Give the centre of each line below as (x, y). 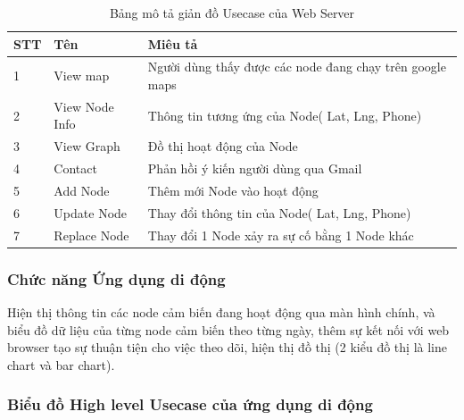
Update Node (91, 212)
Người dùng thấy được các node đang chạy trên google (297, 67)
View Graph (87, 146)
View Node (84, 106)
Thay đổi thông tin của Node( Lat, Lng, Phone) (279, 212)
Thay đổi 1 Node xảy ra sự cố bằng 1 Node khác (281, 235)
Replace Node (91, 235)
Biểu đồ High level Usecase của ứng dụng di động (190, 404)
